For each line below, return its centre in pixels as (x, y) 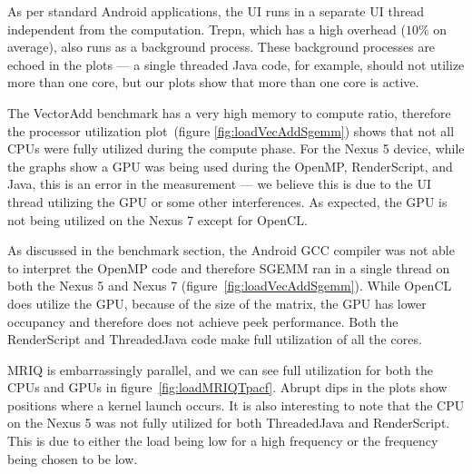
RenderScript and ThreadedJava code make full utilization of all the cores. (215, 339)
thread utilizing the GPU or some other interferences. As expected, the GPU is (227, 201)
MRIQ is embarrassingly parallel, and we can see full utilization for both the (220, 369)
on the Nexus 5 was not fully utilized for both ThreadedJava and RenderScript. (229, 423)
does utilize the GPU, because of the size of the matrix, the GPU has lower (217, 303)
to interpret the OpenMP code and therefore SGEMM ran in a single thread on (229, 267)
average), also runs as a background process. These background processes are (221, 47)
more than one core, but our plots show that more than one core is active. (213, 82)
